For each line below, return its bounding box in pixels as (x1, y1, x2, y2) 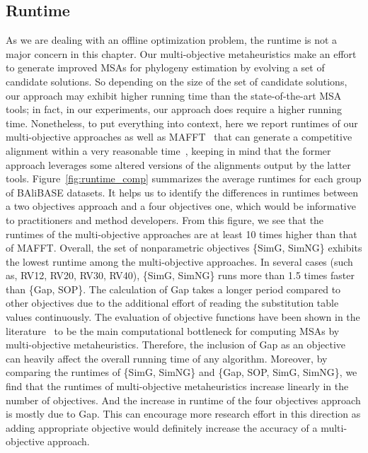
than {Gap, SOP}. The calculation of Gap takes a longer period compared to (6, 281, 341, 296)
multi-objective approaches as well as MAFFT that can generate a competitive (6, 129, 352, 144)
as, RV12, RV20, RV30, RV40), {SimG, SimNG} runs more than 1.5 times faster (6, 268, 355, 283)
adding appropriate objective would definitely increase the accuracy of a (6, 420, 318, 435)
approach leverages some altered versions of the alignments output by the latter (6, 157, 351, 172)
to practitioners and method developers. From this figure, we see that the (6, 212, 324, 227)
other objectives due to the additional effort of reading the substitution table (6, 295, 339, 310)
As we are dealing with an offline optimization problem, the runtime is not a (6, 33, 338, 47)
